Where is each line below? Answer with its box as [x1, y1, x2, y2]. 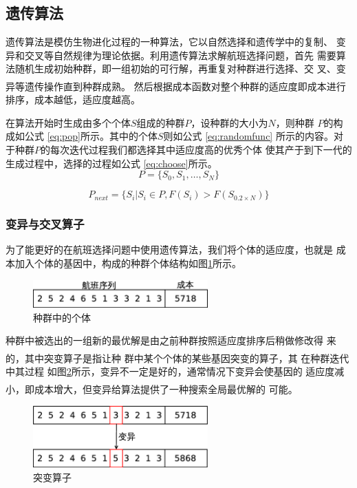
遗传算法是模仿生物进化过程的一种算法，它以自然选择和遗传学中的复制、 [6, 34, 333, 49]
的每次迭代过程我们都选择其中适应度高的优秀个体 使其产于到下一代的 [41, 142, 352, 156]
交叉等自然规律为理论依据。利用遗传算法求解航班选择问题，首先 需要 [24, 47, 336, 62]
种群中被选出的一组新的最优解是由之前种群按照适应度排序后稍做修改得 [6, 333, 323, 348]
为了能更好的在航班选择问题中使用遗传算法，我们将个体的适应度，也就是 [6, 242, 333, 257]
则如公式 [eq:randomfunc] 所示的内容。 [163, 129, 334, 143]
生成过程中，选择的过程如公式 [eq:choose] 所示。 [6, 156, 217, 170]
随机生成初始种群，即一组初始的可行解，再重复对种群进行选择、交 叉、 [14, 61, 336, 76]
